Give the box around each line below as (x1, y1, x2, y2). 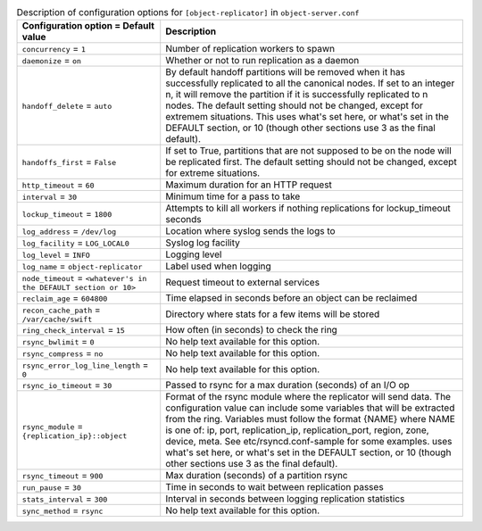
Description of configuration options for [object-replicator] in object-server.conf (16, 6, 360, 19)
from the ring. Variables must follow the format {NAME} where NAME (165, 413, 455, 426)
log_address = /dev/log (21, 225, 117, 237)
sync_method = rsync (21, 504, 104, 517)
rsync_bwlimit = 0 (21, 336, 95, 348)
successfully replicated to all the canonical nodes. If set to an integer (165, 77, 455, 89)
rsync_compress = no (21, 347, 104, 360)
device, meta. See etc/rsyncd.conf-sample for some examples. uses (165, 436, 453, 448)
